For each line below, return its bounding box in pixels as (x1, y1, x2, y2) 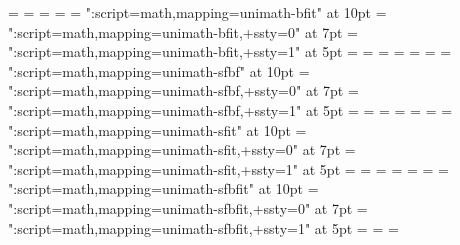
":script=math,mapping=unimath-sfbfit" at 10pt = (8, 178, 319, 199)
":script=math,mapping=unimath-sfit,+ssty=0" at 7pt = (8, 139, 356, 160)
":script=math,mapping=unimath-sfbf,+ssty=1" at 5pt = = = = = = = (8, 99, 453, 120)
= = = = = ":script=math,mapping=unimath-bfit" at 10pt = (8, 2, 387, 22)
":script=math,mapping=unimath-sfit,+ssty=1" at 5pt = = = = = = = (8, 158, 449, 179)
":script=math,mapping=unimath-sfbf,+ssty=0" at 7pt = (8, 80, 359, 101)
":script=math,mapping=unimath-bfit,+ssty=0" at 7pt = (8, 21, 358, 42)
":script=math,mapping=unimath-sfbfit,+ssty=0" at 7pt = (8, 197, 368, 218)
